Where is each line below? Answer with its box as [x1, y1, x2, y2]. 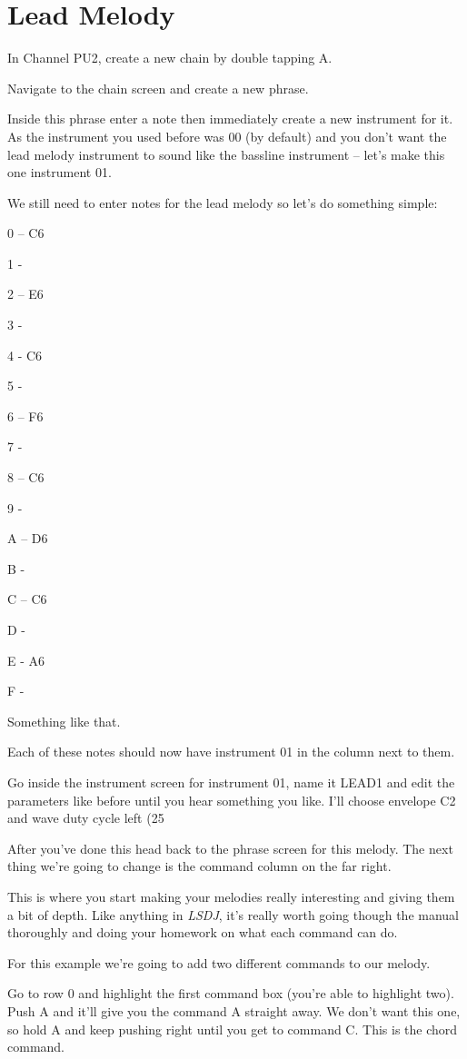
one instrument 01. [7, 163, 112, 182]
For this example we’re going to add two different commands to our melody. [7, 953, 431, 972]
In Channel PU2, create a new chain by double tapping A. [7, 48, 333, 67]
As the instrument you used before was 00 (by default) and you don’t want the [7, 126, 447, 145]
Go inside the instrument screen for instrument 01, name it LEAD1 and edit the [7, 772, 455, 791]
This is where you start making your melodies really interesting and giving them [7, 886, 455, 906]
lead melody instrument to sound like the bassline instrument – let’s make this [7, 144, 445, 163]
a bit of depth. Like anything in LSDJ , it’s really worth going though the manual [7, 905, 459, 924]
